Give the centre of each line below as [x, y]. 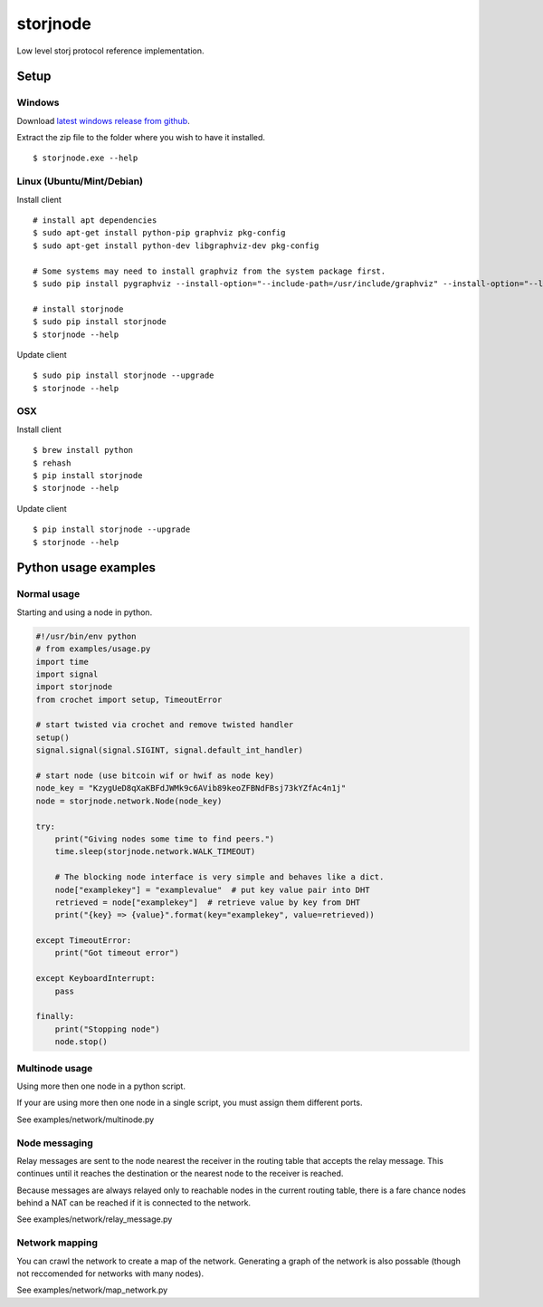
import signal [67, 674]
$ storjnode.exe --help [86, 158]
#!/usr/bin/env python [86, 636]
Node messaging [55, 1143]
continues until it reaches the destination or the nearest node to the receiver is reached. [180, 1174]
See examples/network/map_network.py [92, 1290]
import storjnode [74, 687]
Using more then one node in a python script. [101, 1086]
